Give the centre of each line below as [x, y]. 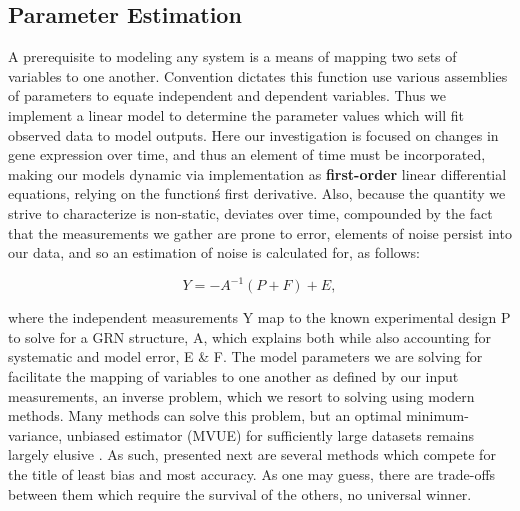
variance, [35, 434]
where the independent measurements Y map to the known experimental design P [259, 317]
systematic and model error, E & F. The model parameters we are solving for [245, 356]
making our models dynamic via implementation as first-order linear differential [257, 173]
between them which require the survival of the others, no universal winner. [240, 493]
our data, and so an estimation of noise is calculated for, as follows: [214, 252]
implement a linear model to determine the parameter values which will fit [236, 114]
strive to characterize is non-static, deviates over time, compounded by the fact [250, 212]
